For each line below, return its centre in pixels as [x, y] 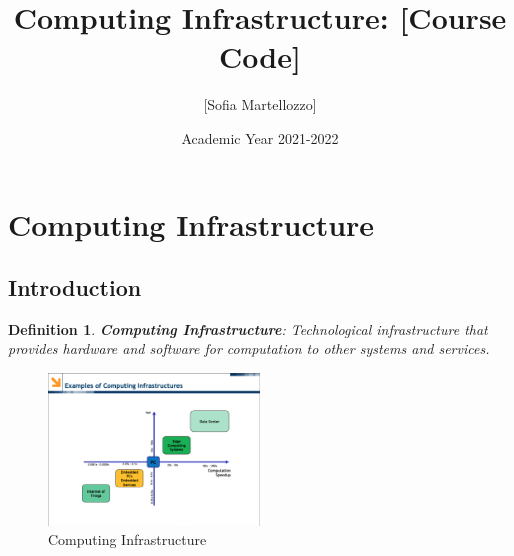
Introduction [75, 287]
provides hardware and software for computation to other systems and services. [249, 348]
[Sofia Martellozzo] [260, 104]
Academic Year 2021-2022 [260, 137]
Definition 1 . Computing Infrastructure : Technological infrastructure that [248, 328]
